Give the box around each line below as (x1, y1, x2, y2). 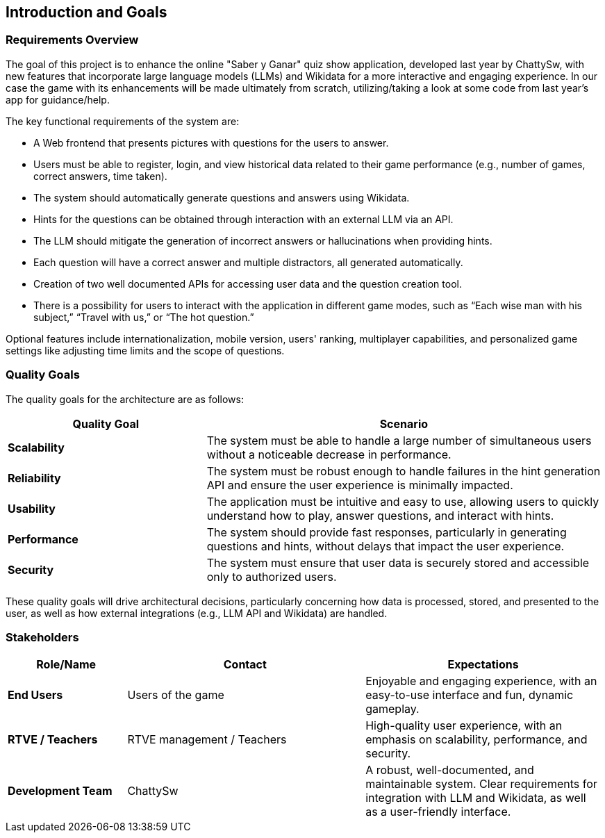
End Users (8, 688, 63, 703)
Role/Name (36, 657, 97, 672)
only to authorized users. (206, 569, 337, 584)
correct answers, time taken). (33, 170, 167, 182)
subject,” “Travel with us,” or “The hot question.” (33, 311, 254, 323)
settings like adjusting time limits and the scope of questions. (6, 344, 285, 356)
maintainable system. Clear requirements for (365, 777, 597, 791)
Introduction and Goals (6, 3, 167, 21)
